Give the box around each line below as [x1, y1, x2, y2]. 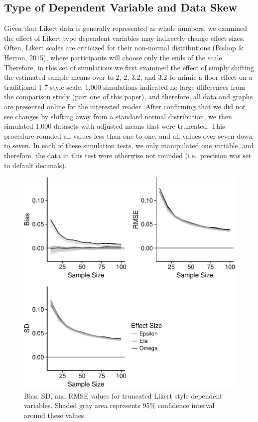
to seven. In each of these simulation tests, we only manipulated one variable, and [4, 140, 254, 151]
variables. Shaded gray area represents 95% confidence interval [24, 400, 215, 411]
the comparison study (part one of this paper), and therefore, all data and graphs [4, 91, 253, 102]
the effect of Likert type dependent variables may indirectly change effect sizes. [4, 32, 245, 43]
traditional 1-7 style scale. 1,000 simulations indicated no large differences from [4, 81, 245, 92]
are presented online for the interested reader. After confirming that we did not [4, 101, 246, 111]
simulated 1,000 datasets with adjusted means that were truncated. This [4, 121, 225, 131]
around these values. [24, 410, 86, 420]
